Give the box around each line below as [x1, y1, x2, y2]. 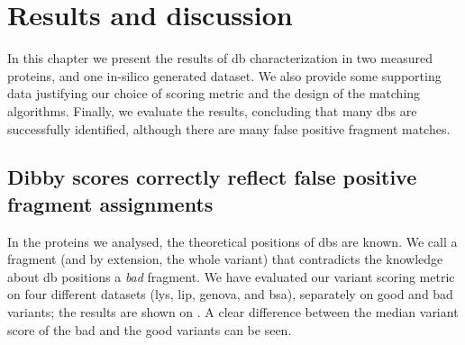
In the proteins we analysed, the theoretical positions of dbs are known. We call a [7, 232, 458, 250]
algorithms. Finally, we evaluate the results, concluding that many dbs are [7, 101, 417, 120]
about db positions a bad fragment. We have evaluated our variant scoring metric [7, 267, 455, 286]
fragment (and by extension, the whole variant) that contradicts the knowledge [7, 250, 443, 268]
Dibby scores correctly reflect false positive [7, 163, 417, 191]
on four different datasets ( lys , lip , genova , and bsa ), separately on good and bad [7, 285, 453, 304]
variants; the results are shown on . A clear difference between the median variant [7, 303, 459, 322]
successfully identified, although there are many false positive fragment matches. [7, 119, 451, 138]
